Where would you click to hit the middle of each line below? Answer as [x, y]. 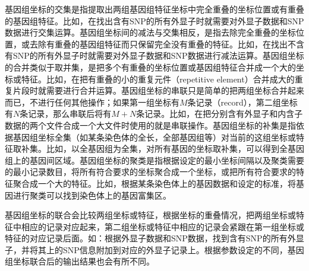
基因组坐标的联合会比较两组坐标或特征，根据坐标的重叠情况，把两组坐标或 [150, 215]
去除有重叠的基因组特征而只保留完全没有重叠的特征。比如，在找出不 [163, 44]
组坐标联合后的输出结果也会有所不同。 [80, 261]
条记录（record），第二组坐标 [242, 102]
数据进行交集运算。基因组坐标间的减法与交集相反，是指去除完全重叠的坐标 [150, 32]
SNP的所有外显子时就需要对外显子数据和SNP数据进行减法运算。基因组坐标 [158, 55]
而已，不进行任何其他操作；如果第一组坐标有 [92, 102]
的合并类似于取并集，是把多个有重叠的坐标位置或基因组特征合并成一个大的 [150, 67]
